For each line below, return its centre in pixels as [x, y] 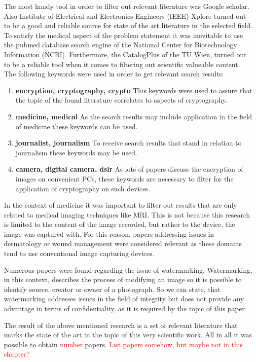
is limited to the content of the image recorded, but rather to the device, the [120, 224]
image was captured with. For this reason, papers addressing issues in [109, 234]
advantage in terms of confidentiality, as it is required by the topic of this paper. [126, 308]
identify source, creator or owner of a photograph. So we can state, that [112, 289]
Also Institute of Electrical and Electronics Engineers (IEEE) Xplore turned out [125, 16]
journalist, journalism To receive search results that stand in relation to [128, 143]
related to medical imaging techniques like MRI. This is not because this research [127, 214]
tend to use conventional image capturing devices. [79, 253]
